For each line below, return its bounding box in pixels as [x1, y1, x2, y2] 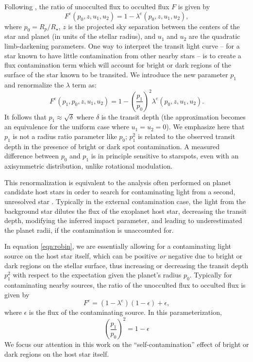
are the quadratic [188, 31, 240, 41]
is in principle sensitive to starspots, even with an [91, 151, 239, 161]
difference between [4, 151, 59, 161]
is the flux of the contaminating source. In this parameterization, [29, 307, 222, 317]
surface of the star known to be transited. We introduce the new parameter [4, 69, 228, 79]
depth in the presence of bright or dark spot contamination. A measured [4, 141, 220, 151]
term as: [72, 79, 97, 89]
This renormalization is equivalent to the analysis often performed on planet [4, 177, 231, 187]
